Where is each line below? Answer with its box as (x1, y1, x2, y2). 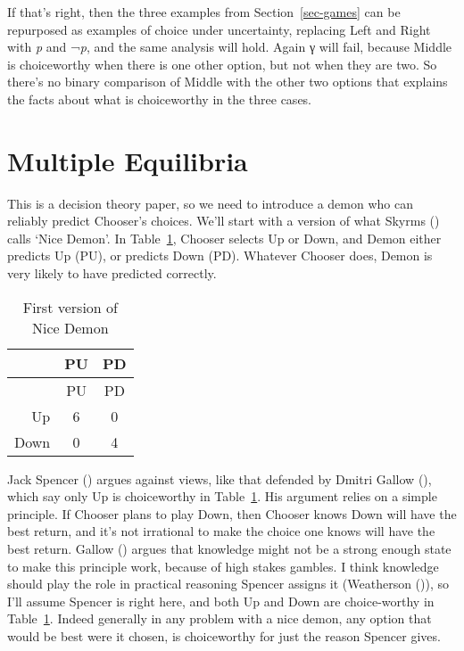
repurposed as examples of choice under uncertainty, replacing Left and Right (7, 20, 431, 38)
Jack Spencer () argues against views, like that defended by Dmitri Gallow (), (7, 469, 432, 488)
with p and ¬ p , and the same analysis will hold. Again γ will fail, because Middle (7, 37, 452, 56)
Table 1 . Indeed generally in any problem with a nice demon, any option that (7, 609, 432, 628)
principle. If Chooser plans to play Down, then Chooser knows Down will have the (7, 504, 457, 523)
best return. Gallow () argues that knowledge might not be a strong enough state (7, 540, 452, 558)
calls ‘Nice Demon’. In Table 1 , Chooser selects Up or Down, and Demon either (7, 228, 442, 247)
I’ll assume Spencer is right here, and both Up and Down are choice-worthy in (7, 591, 435, 610)
